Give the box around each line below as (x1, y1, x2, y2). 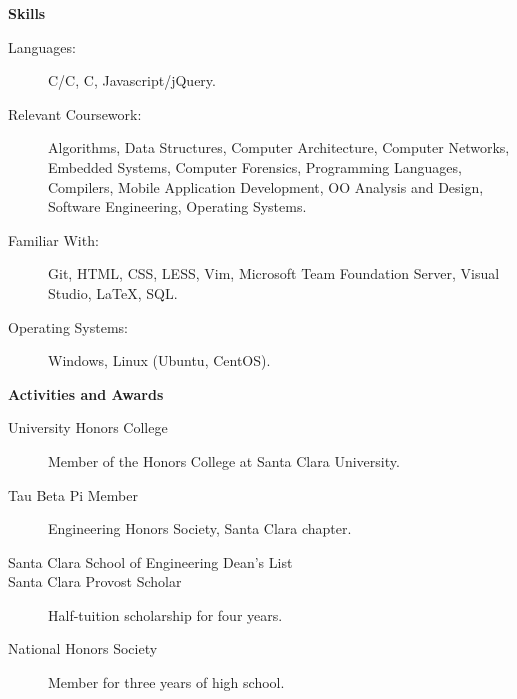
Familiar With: (8, 229, 99, 250)
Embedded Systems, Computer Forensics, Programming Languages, (48, 156, 462, 177)
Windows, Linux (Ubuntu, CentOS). (48, 350, 271, 371)
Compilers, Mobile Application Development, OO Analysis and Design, (48, 176, 484, 197)
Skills (8, 3, 46, 23)
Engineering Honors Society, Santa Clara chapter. (48, 518, 352, 539)
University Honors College (8, 417, 168, 438)
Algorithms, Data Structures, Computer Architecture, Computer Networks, (48, 137, 510, 158)
